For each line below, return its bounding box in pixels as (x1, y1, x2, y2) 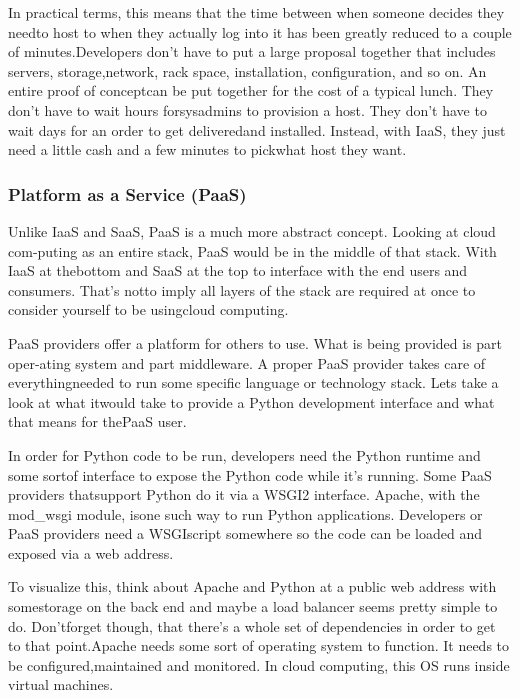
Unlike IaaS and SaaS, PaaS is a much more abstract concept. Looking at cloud (8, 220, 496, 241)
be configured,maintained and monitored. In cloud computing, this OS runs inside (8, 654, 510, 675)
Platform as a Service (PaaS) (8, 181, 247, 206)
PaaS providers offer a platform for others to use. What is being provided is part (8, 332, 503, 353)
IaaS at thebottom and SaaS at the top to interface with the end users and (8, 260, 468, 281)
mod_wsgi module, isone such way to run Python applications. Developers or (8, 503, 483, 524)
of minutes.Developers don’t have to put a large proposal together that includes (8, 41, 496, 62)
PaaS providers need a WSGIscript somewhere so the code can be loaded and (8, 523, 483, 544)
